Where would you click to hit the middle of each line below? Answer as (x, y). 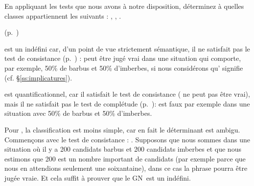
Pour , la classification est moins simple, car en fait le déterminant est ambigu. (122, 129)
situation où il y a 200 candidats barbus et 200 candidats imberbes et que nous (123, 149)
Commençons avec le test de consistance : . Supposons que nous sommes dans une (127, 139)
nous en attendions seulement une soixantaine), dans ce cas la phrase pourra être (126, 168)
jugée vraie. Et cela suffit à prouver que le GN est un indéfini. (98, 177)
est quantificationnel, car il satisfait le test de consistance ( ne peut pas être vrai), (127, 94)
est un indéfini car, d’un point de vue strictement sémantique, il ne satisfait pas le (127, 48)
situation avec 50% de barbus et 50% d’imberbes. (78, 113)
